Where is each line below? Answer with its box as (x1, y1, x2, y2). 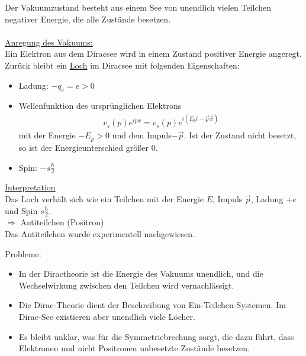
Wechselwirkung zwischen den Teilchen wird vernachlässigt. (18, 279, 234, 291)
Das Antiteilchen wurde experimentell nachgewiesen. (5, 227, 195, 240)
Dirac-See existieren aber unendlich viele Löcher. (18, 310, 195, 322)
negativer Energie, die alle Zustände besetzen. (5, 12, 171, 25)
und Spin (5, 204, 38, 216)
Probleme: (5, 247, 41, 260)
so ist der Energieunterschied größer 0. (18, 141, 158, 153)
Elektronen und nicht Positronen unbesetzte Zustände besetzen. (18, 342, 250, 354)
